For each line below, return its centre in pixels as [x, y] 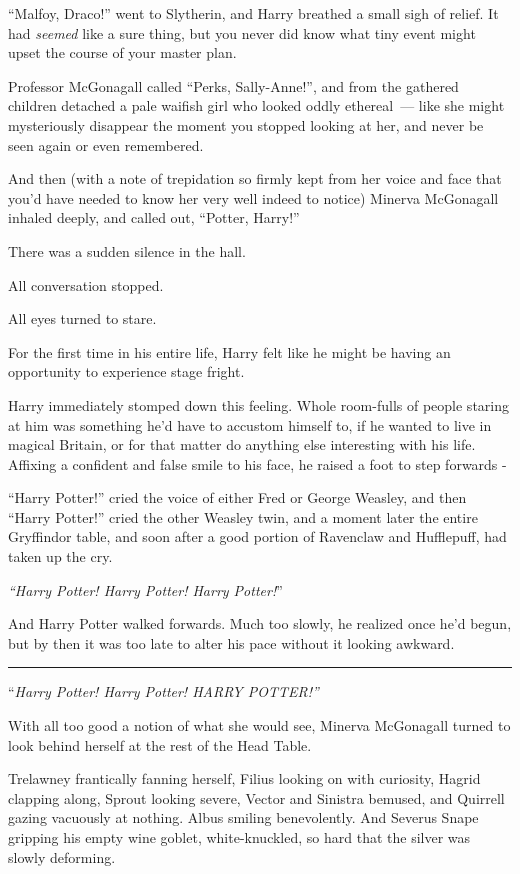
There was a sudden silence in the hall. [127, 250]
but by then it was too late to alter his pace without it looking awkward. [231, 642]
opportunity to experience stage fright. [126, 371]
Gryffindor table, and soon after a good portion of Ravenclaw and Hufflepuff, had [257, 536]
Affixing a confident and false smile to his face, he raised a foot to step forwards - [257, 463]
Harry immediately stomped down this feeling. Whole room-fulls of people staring [258, 404]
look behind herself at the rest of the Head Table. [160, 744]
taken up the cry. [60, 556]
